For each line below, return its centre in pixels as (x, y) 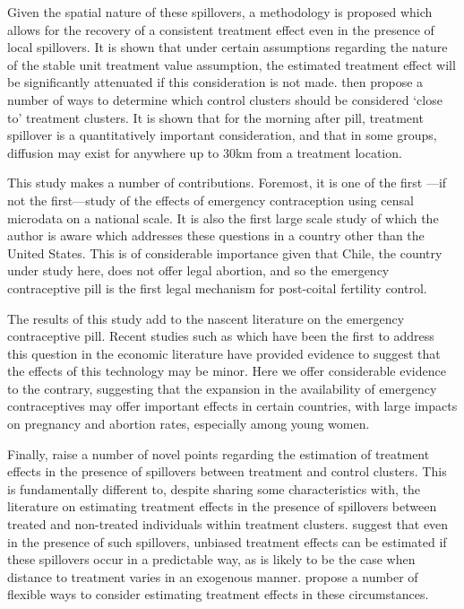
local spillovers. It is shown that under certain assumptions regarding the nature (228, 47)
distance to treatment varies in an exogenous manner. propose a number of (213, 576)
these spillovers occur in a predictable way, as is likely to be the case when (211, 559)
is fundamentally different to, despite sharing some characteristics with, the (214, 488)
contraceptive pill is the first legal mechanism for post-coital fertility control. (217, 287)
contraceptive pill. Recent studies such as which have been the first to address (221, 336)
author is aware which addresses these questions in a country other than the (216, 235)
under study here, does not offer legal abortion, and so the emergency (198, 270)
